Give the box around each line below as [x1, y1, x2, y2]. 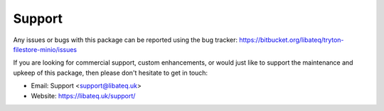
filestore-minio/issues [13, 45, 78, 53]
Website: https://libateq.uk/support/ [31, 91, 136, 100]
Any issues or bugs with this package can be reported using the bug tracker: [13, 36, 238, 44]
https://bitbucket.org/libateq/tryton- [239, 36, 344, 44]
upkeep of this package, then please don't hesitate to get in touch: [13, 68, 208, 77]
